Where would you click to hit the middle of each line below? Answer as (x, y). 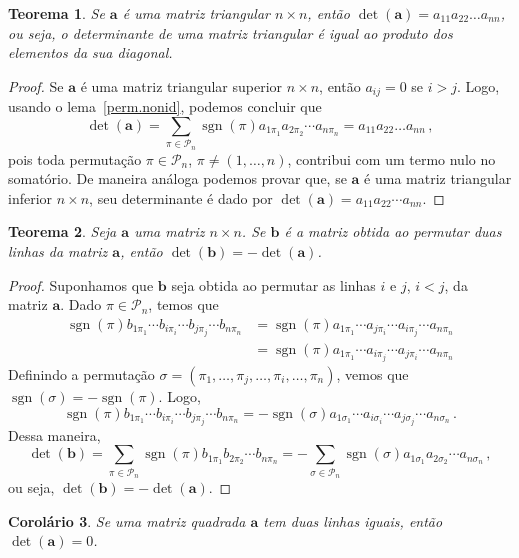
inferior (30, 197)
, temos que (183, 304)
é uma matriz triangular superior (181, 85)
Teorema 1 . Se (56, 13)
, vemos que (372, 373)
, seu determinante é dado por (181, 197)
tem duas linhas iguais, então (353, 520)
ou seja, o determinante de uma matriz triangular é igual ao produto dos (230, 32)
